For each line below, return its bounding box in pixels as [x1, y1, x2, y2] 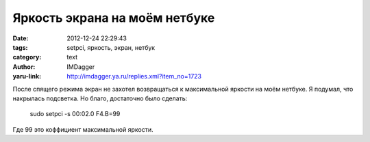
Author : [12, 62, 36, 71]
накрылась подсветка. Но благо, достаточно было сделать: [12, 94, 188, 102]
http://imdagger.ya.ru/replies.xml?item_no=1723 [66, 72, 202, 81]
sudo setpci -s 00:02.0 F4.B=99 [29, 110, 121, 118]
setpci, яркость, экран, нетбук [66, 43, 156, 51]
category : [12, 53, 42, 61]
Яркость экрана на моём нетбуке [12, 10, 215, 25]
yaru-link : [12, 72, 41, 81]
